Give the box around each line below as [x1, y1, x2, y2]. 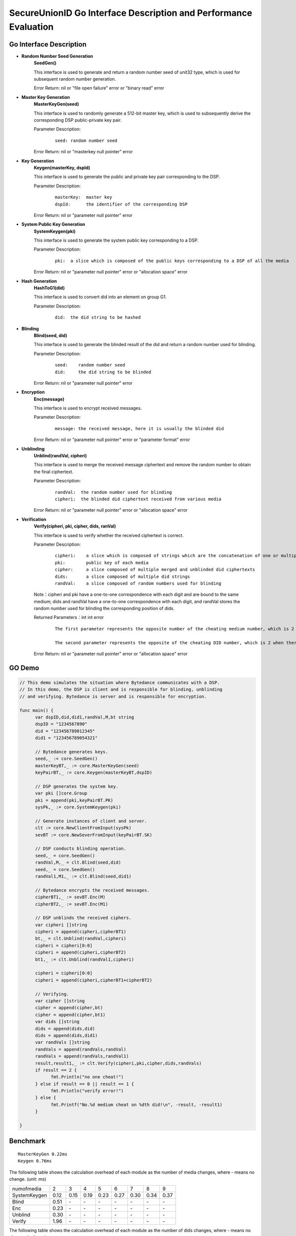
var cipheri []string [35, 922, 87, 927]
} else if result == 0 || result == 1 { [35, 1081, 134, 1087]
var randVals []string [35, 1040, 90, 1045]
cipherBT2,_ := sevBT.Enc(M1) [35, 901, 109, 907]
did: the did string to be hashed [55, 314, 141, 320]
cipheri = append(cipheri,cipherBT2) [35, 950, 127, 955]
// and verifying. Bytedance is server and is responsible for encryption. [19, 694, 207, 699]
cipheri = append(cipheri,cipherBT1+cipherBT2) [35, 977, 152, 983]
